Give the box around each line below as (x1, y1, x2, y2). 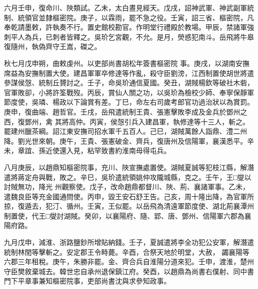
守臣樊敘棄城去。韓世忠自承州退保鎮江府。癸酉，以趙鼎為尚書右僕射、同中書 (4, 266, 254, 276)
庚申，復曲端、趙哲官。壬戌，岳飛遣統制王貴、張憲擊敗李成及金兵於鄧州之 (4, 106, 247, 116)
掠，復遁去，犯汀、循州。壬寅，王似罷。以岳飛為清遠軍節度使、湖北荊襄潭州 (4, 201, 254, 211)
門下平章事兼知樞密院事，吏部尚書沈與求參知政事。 (4, 276, 171, 286)
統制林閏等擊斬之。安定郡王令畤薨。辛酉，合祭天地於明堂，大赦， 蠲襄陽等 (4, 246, 250, 257)
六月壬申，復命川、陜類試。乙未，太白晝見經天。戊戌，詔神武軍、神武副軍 (4, 2, 247, 12)
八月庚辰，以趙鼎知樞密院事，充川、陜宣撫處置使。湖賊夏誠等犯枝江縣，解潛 (4, 162, 254, 172)
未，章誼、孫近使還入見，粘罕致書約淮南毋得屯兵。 (4, 145, 171, 156)
